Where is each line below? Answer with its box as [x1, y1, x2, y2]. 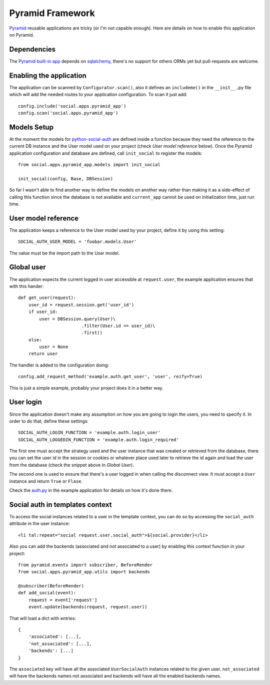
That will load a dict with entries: [9, 615, 76, 621]
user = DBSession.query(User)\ [39, 316, 116, 321]
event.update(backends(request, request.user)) [28, 604, 147, 610]
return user [28, 351, 58, 357]
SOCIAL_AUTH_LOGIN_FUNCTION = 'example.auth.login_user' [18, 430, 161, 436]
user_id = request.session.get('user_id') [28, 302, 134, 307]
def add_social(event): [18, 590, 76, 596]
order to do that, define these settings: [9, 418, 88, 424]
